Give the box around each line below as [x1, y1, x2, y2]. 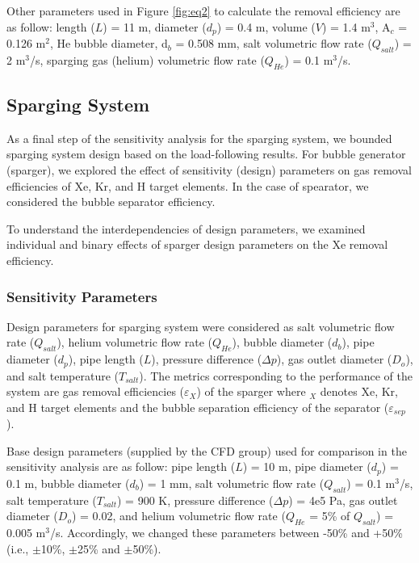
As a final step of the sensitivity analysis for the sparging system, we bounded [6, 129, 392, 146]
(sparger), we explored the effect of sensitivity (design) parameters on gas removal [6, 162, 412, 179]
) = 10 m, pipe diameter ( [242, 458, 371, 475]
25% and [77, 540, 120, 557]
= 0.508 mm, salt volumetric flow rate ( [175, 35, 372, 52]
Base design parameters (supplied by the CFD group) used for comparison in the [6, 442, 407, 459]
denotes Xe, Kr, [320, 383, 398, 400]
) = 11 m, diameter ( [103, 18, 207, 35]
